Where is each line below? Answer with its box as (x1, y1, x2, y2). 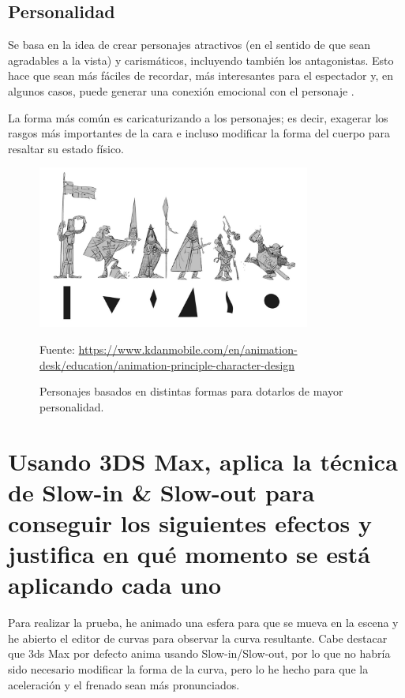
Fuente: (39, 341, 75, 357)
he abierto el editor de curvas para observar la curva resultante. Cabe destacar (8, 629, 388, 646)
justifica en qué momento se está (8, 538, 370, 570)
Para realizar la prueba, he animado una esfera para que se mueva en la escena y (8, 614, 399, 631)
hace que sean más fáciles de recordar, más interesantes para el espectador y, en (8, 67, 393, 84)
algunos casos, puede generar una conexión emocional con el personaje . (8, 82, 354, 99)
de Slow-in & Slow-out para (8, 475, 315, 508)
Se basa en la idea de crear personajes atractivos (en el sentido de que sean (8, 36, 371, 53)
